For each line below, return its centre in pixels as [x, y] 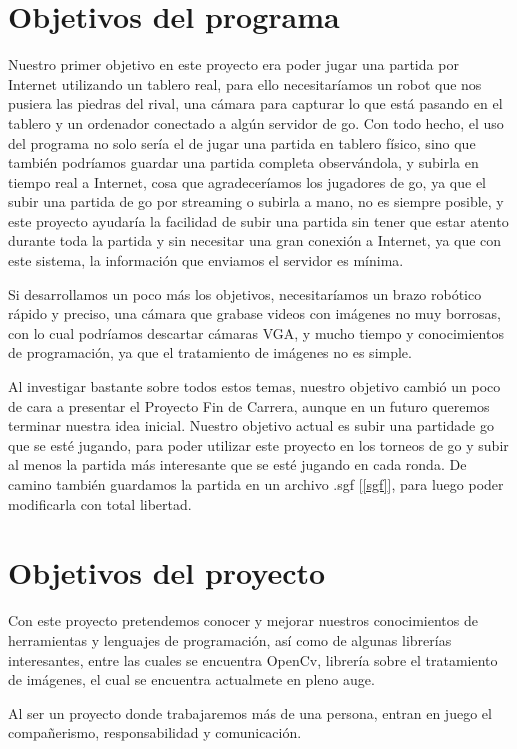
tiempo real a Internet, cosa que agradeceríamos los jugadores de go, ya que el [247, 181]
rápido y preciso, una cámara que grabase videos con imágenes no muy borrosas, [255, 313]
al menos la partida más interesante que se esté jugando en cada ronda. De [237, 464]
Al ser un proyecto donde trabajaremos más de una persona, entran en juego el [250, 712]
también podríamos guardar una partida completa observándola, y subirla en [243, 162]
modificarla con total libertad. [100, 503]
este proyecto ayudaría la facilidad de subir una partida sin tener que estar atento [258, 220]
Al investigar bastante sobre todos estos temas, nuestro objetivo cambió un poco [254, 386]
